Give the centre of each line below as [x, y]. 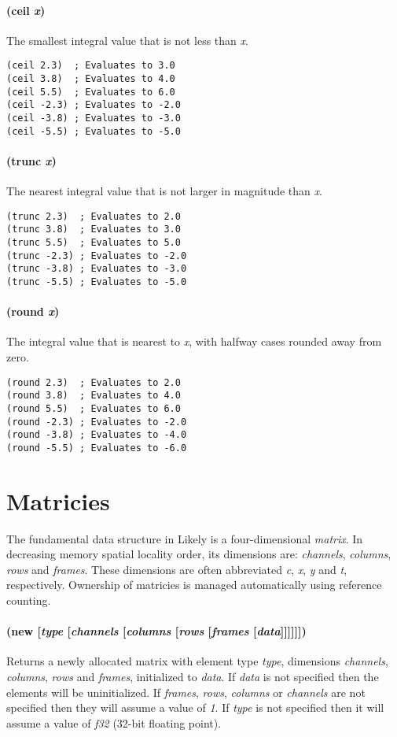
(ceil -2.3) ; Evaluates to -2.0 [94, 105]
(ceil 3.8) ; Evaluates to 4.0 [91, 79]
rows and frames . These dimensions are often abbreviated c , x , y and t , [177, 569]
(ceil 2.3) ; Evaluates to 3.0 [91, 66]
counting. [29, 600]
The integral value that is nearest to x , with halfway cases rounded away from [194, 341]
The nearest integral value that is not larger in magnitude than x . [164, 191]
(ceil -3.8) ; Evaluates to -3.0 [94, 119]
